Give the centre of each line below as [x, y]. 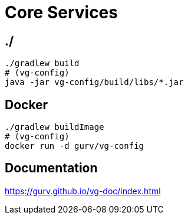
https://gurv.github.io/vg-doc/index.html [83, 191]
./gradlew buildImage [55, 127]
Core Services [61, 12]
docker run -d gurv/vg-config [75, 146]
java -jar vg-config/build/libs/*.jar [94, 82]
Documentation [51, 168]
